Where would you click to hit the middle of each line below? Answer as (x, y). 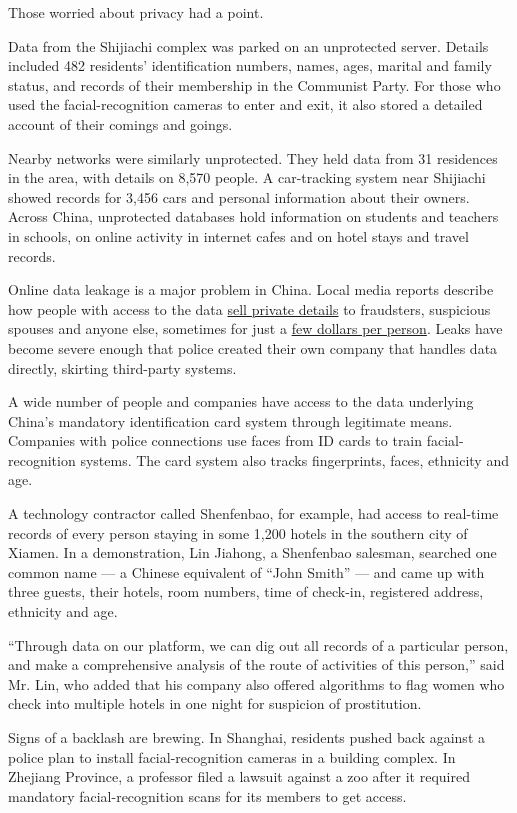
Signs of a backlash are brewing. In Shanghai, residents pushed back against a (246, 737)
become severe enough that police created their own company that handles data (253, 347)
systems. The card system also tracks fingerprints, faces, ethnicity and (294, 459)
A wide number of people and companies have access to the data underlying (241, 401)
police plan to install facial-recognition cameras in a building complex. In (232, 756)
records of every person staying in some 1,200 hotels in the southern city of (238, 532)
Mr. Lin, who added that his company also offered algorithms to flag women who (256, 683)
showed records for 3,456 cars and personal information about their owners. (239, 196)
